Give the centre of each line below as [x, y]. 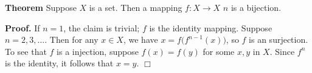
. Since [282, 51]
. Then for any [71, 40]
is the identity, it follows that [59, 63]
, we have [140, 40]
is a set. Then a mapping [136, 7]
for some [219, 51]
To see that [26, 51]
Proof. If [23, 27]
